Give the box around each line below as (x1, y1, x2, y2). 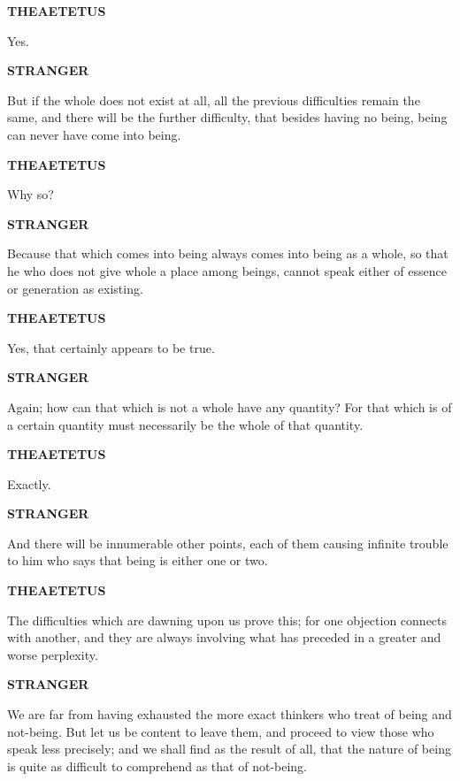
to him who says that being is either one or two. (7, 551, 268, 570)
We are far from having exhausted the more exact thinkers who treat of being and (7, 705, 452, 724)
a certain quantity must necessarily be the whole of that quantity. (7, 415, 364, 433)
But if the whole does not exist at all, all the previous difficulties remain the (7, 90, 420, 109)
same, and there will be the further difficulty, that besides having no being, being (7, 108, 448, 126)
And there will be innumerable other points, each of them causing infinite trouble (7, 533, 448, 552)
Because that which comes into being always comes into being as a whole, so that (7, 244, 448, 263)
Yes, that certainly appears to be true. (7, 338, 215, 356)
